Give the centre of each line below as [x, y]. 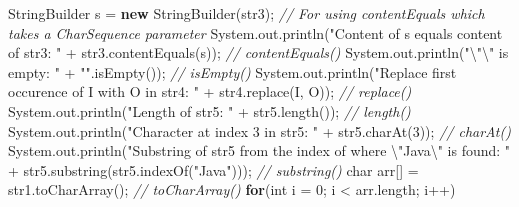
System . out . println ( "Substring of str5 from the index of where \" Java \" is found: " [259, 150]
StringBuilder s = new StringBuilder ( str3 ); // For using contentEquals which [246, 13]
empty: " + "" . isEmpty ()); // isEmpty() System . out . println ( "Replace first [232, 71]
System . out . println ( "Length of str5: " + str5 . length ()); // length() [209, 110]
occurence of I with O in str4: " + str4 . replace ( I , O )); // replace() [210, 91]
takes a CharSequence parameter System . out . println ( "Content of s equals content [255, 32]
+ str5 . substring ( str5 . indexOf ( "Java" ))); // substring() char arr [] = [213, 169]
